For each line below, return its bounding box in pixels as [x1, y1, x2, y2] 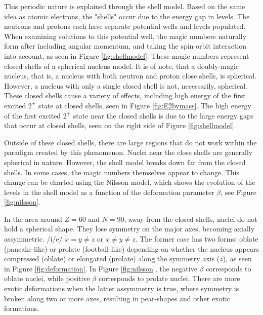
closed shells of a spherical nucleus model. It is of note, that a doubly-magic [4, 60, 239, 71]
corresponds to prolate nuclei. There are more [98, 273, 240, 284]
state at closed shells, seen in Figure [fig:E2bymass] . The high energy [38, 100, 251, 110]
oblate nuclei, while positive [4, 273, 90, 284]
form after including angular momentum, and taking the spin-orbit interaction [4, 41, 247, 51]
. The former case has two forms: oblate [135, 233, 258, 244]
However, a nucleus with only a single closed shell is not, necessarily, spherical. [4, 80, 247, 91]
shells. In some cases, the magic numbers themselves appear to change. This [4, 167, 240, 177]
